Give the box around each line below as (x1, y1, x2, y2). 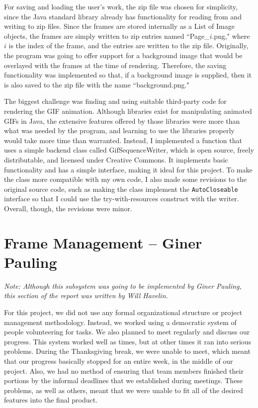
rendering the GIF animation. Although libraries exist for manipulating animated (4, 105, 252, 116)
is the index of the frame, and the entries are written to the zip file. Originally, (8, 40, 249, 51)
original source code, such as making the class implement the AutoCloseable (4, 183, 238, 194)
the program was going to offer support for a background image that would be (4, 50, 243, 60)
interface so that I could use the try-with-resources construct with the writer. (4, 193, 239, 204)
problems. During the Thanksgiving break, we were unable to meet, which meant (4, 346, 251, 356)
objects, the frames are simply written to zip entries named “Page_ (4, 30, 210, 41)
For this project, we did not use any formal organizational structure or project (4, 307, 243, 318)
